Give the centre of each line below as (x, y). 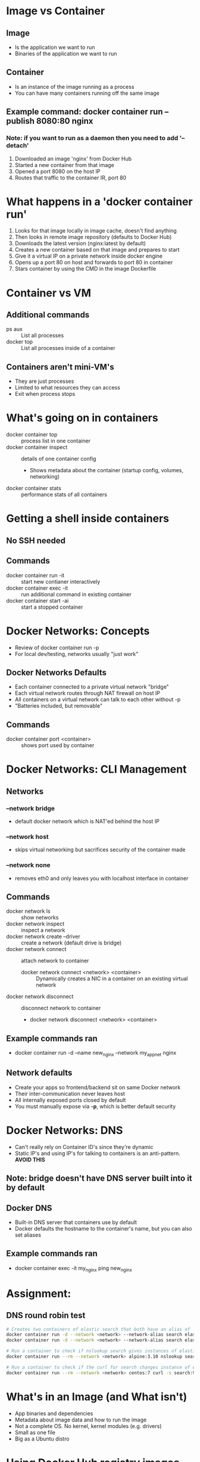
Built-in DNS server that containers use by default (76, 1222)
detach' (18, 145)
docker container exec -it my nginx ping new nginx (73, 1269)
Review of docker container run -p (57, 648)
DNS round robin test (46, 1316)
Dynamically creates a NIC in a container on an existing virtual (112, 978)
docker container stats (34, 488)
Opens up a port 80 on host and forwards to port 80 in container (94, 262)
